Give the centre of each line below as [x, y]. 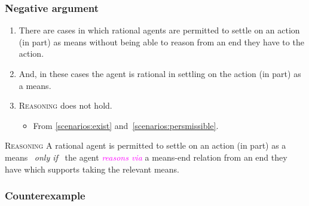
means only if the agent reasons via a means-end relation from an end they [146, 157]
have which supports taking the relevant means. [92, 169]
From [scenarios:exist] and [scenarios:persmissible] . [126, 125]
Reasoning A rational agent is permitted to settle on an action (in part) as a [146, 145]
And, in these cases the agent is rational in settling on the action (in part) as [160, 73]
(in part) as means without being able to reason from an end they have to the [161, 41]
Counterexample [45, 196]
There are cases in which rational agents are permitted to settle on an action [159, 30]
